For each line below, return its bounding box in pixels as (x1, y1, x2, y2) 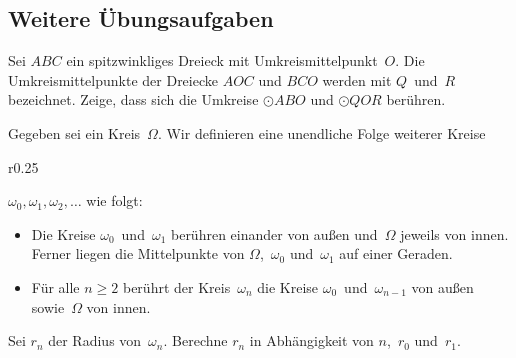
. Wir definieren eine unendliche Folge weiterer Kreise (157, 122, 486, 143)
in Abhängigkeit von (249, 330, 374, 351)
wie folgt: (86, 190, 143, 211)
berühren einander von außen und (170, 223, 378, 244)
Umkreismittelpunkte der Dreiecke (8, 69, 218, 90)
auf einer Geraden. (339, 243, 453, 264)
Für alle (31, 276, 80, 297)
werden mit (322, 69, 392, 90)
